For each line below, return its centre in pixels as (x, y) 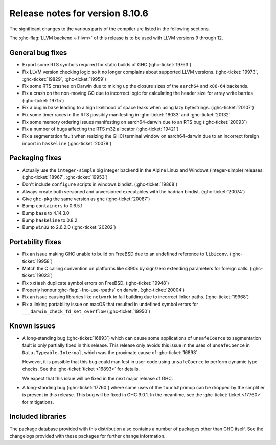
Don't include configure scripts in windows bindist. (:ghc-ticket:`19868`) (100, 184)
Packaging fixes (36, 158)
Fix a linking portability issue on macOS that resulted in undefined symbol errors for (110, 304)
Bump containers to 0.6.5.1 (52, 206)
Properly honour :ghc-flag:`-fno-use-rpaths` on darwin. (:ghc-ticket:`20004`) (103, 290)
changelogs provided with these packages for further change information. (87, 436)
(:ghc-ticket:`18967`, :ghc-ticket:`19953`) (65, 177)
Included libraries (38, 417)
